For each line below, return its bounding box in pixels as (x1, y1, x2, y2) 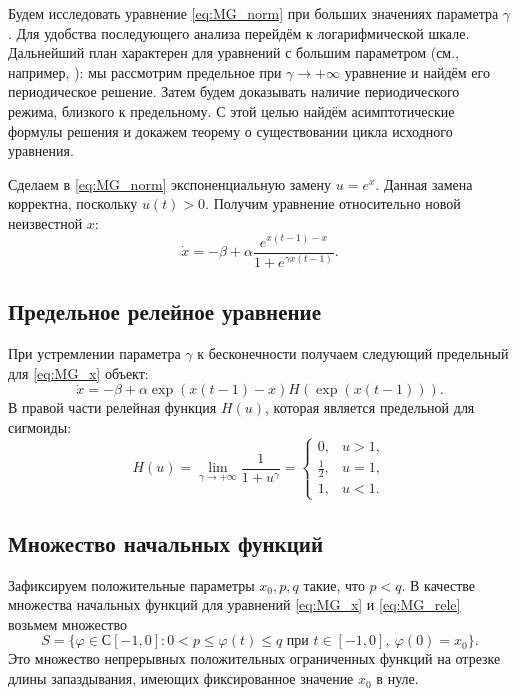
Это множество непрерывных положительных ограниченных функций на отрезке (8, 648, 501, 669)
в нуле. (376, 668, 419, 689)
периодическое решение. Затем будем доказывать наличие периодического (8, 81, 460, 102)
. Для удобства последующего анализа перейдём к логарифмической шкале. (8, 22, 470, 43)
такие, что (303, 574, 365, 595)
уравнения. (8, 140, 74, 161)
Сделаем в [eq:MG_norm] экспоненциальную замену (8, 173, 332, 194)
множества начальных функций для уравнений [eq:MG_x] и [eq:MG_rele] (8, 594, 461, 615)
